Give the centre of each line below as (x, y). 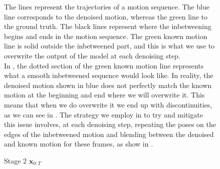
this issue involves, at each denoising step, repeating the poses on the (110, 124)
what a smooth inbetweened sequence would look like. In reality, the (109, 75)
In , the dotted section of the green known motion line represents (104, 65)
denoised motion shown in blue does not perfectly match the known (108, 85)
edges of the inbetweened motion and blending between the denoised (109, 134)
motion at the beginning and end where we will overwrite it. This (104, 95)
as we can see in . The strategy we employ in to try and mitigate (103, 114)
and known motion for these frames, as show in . (79, 144)
